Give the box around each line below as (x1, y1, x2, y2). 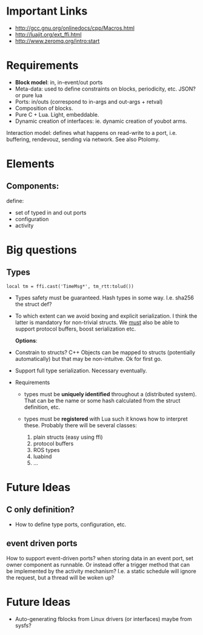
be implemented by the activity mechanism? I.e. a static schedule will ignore (6, 567, 197, 575)
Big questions (6, 243, 78, 257)
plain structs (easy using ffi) (33, 433, 103, 441)
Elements (6, 157, 55, 171)
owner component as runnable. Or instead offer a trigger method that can (6, 561, 190, 568)
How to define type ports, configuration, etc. (15, 521, 127, 528)
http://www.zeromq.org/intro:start (15, 37, 100, 44)
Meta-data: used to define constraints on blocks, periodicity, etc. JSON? (15, 85, 196, 92)
